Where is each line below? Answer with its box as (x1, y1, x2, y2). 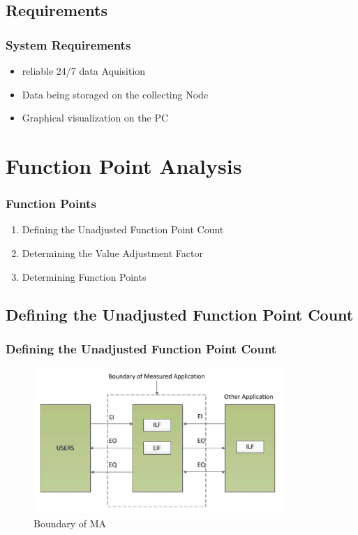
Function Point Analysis (6, 151, 242, 179)
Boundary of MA (33, 515, 107, 530)
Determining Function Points (22, 269, 147, 284)
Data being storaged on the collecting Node (22, 87, 209, 101)
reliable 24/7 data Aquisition (22, 64, 146, 78)
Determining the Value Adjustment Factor (22, 245, 203, 260)
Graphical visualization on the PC (22, 110, 169, 125)
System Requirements (6, 36, 131, 53)
